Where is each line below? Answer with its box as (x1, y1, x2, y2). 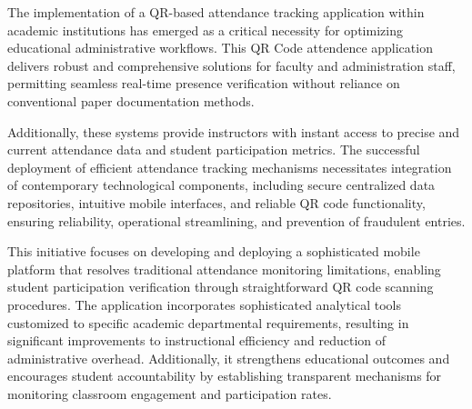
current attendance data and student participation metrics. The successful (7, 140, 420, 159)
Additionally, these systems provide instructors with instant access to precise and (7, 122, 460, 141)
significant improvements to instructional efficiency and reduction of (7, 331, 387, 350)
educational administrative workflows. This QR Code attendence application (7, 38, 433, 57)
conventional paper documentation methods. (7, 91, 255, 110)
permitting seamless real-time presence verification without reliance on (7, 74, 400, 93)
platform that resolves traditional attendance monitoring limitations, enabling (7, 259, 441, 278)
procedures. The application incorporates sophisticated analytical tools (7, 294, 402, 314)
